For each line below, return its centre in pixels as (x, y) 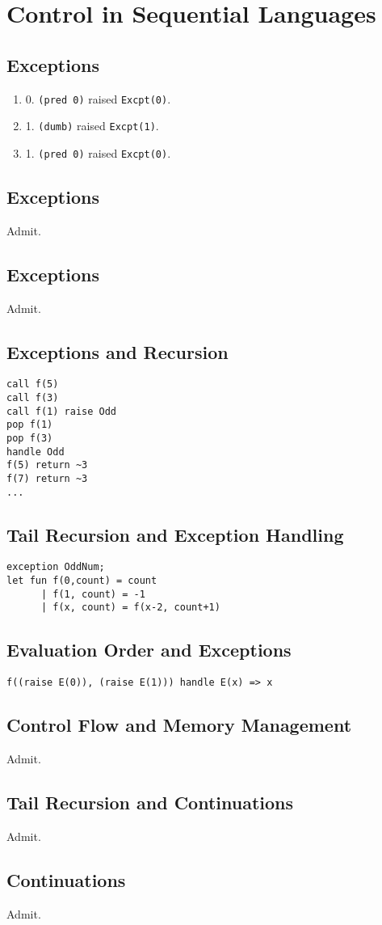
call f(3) (33, 398)
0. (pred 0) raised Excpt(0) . (98, 98)
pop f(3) (30, 438)
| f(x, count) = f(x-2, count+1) (130, 608)
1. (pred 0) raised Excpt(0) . (98, 152)
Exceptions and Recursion (118, 351)
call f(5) (33, 384)
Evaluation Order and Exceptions (149, 650)
